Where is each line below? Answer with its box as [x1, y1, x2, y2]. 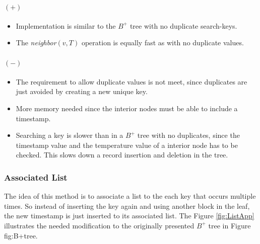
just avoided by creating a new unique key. [16, 86, 148, 97]
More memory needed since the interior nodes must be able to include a [16, 103, 238, 113]
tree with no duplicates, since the [137, 130, 240, 140]
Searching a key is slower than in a [16, 130, 123, 140]
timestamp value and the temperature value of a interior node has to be [16, 139, 238, 150]
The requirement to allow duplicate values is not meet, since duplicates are [16, 76, 247, 87]
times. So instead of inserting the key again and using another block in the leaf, [4, 200, 250, 211]
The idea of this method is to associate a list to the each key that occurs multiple [4, 191, 256, 201]
